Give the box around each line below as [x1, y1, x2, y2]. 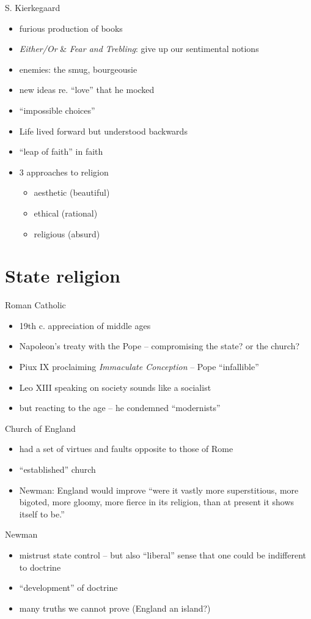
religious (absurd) [34, 227, 100, 240]
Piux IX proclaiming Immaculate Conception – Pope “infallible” [19, 360, 259, 373]
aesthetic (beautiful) [34, 186, 110, 199]
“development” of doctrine [19, 581, 118, 594]
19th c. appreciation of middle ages [19, 319, 151, 332]
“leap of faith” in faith [19, 145, 103, 158]
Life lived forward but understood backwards [19, 124, 188, 137]
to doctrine [19, 560, 61, 573]
